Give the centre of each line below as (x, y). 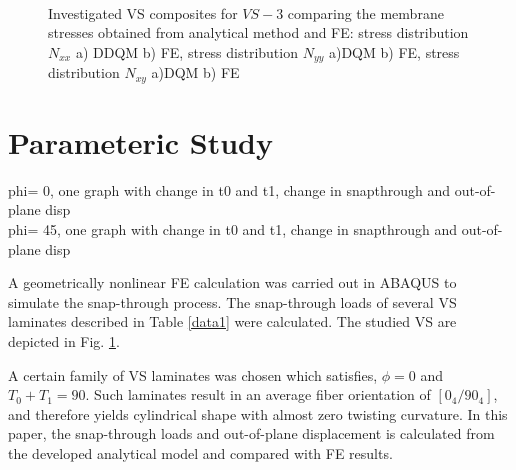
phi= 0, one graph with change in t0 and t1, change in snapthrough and (229, 189)
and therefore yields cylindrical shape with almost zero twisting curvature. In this (258, 413)
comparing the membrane (365, 12)
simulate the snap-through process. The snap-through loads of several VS (232, 301)
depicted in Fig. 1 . (64, 340)
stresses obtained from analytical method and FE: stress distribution (258, 32)
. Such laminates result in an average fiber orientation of (258, 394)
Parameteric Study (140, 141)
